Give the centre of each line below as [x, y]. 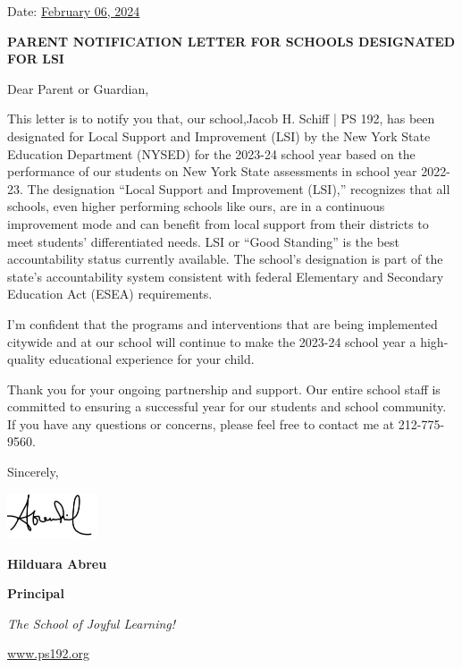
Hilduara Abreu [57, 563]
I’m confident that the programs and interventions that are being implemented [223, 323]
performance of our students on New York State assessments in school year [212, 171]
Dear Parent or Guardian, [78, 88]
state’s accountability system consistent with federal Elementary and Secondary [226, 276]
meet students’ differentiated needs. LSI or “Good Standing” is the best [204, 241]
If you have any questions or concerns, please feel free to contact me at [201, 423]
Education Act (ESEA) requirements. [110, 294]
